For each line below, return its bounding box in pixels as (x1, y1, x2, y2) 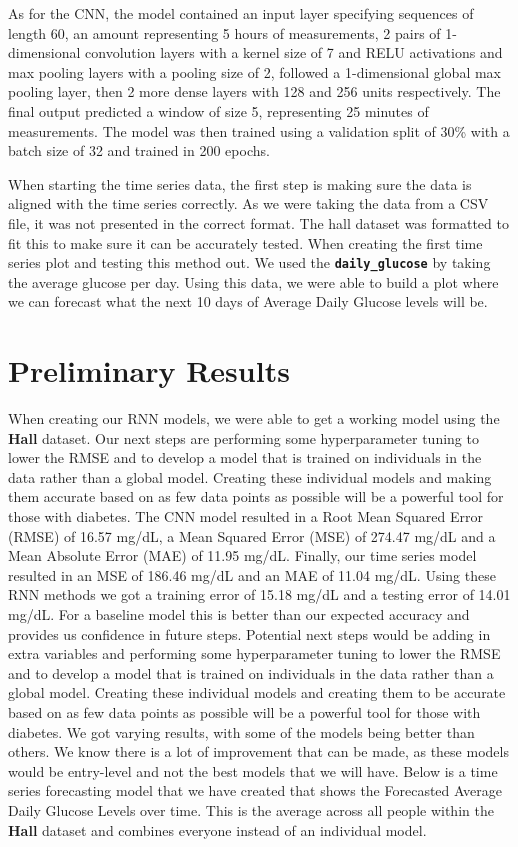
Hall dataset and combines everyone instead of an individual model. (8, 819, 427, 840)
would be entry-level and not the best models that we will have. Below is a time (8, 760, 498, 781)
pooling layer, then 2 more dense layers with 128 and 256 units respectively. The (8, 81, 501, 102)
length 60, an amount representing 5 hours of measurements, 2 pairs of (8, 22, 441, 43)
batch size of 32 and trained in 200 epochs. (8, 140, 270, 161)
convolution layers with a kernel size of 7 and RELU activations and (85, 42, 503, 63)
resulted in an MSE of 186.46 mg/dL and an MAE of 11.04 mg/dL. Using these (8, 564, 496, 585)
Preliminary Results (8, 350, 290, 391)
